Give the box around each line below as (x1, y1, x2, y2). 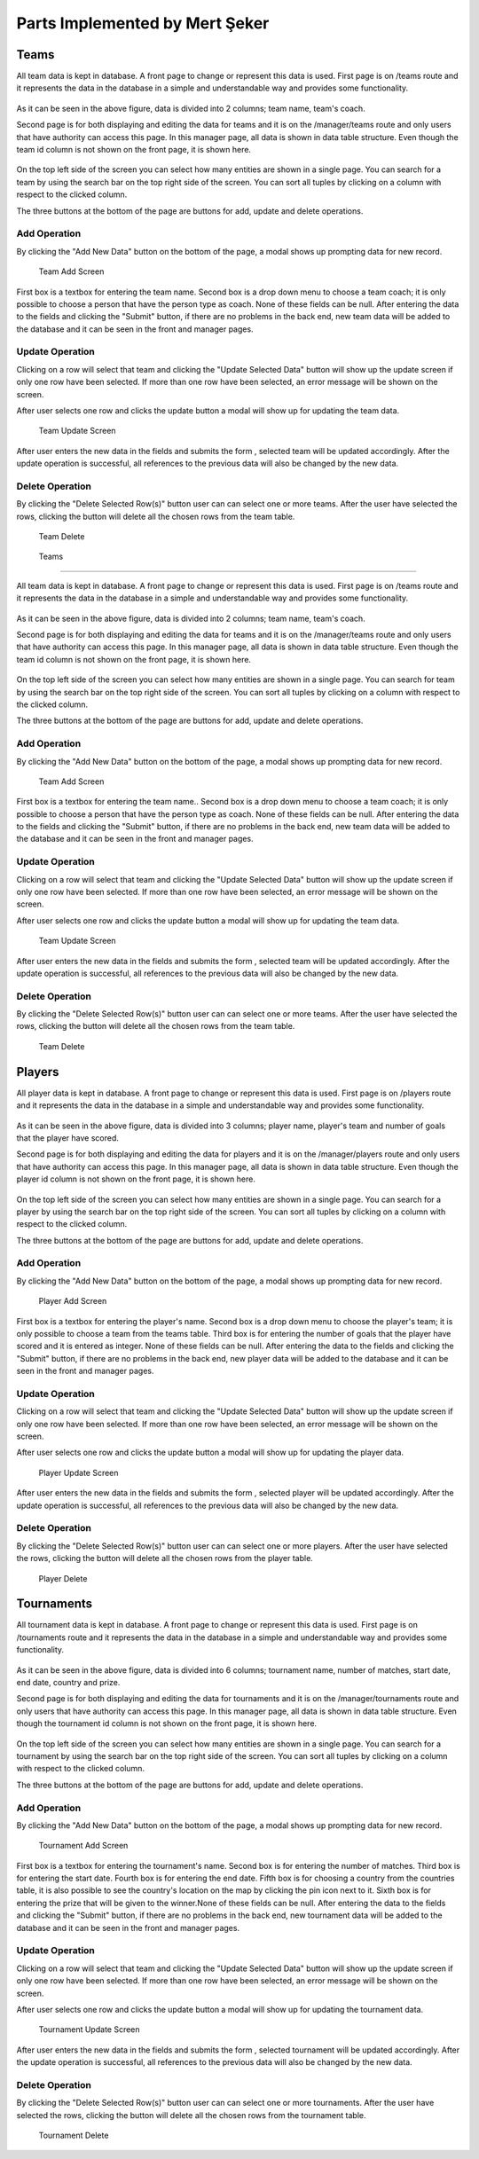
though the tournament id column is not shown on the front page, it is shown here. (16, 1718, 318, 1729)
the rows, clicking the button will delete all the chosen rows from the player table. (16, 1553, 314, 1564)
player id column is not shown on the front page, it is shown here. (16, 1174, 256, 1184)
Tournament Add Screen (38, 1841, 129, 1851)
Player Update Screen (38, 1467, 119, 1478)
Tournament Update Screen (38, 2024, 141, 2035)
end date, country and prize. (16, 1677, 121, 1688)
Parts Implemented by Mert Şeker (16, 13, 270, 33)
